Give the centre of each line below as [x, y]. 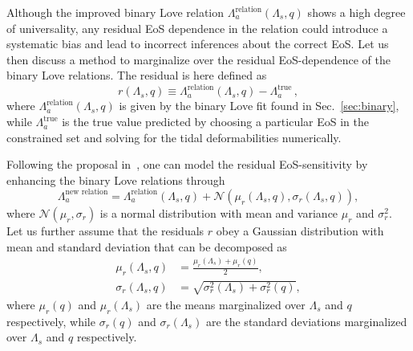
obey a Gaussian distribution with [300, 230]
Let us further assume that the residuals [105, 230]
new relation [87, 192]
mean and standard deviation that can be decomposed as [147, 246]
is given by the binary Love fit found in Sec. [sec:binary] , [259, 106]
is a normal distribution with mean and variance [219, 212]
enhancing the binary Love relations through [116, 180]
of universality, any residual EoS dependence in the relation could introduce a [197, 28]
